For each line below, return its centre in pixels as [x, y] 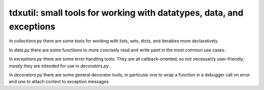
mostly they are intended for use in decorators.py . [59, 66]
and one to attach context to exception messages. [59, 82]
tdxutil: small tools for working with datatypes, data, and [126, 13]
